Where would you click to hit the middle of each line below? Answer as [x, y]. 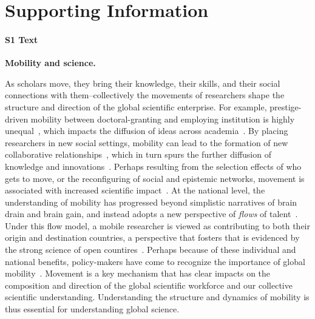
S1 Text [22, 39]
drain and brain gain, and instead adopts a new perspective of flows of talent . [151, 214]
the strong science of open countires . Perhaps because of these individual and [151, 250]
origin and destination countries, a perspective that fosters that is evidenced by [152, 237]
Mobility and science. [50, 63]
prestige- [286, 106]
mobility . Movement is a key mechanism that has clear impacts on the [138, 273]
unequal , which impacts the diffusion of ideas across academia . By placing [147, 131]
